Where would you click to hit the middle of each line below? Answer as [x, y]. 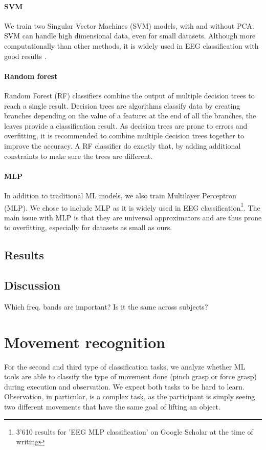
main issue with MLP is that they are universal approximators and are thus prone [133, 217]
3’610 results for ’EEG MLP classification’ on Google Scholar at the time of [135, 431]
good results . [25, 56]
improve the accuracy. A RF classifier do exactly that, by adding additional [123, 145]
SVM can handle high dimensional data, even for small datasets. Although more [130, 36]
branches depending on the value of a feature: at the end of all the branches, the [130, 116]
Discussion [32, 285]
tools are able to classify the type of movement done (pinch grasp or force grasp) [131, 376]
